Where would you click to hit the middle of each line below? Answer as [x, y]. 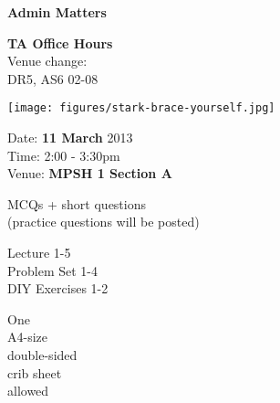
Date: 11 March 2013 [70, 138]
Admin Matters [57, 12]
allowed [28, 391]
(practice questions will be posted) [104, 222]
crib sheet [35, 372]
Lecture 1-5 [39, 252]
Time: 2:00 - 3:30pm [64, 155]
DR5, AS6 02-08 [53, 78]
